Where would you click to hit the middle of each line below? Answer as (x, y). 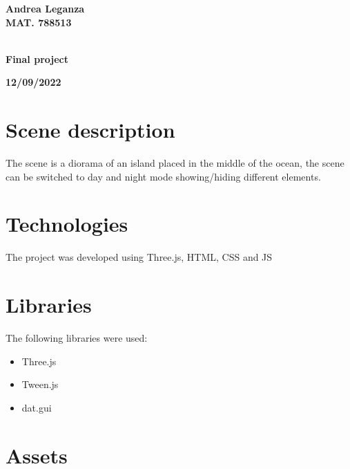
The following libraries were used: (77, 338)
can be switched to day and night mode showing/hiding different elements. (163, 176)
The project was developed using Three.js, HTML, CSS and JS (139, 257)
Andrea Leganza (45, 8)
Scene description (90, 130)
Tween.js (40, 384)
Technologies (67, 224)
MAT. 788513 (39, 22)
